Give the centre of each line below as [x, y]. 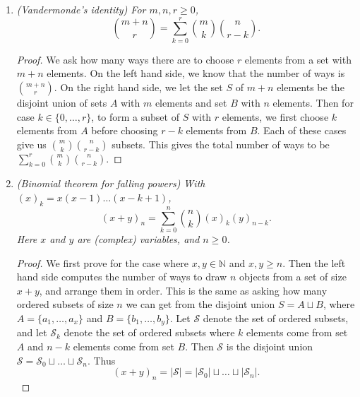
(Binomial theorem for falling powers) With [111, 183]
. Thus [101, 360]
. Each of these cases [302, 130]
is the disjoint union [270, 346]
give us [31, 144]
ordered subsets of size [65, 304]
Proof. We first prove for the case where [103, 262]
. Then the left [314, 262]
